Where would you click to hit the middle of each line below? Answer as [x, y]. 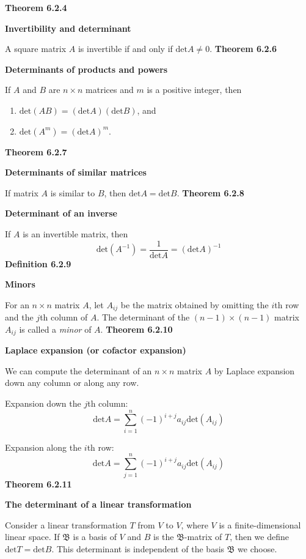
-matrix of [203, 537]
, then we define [259, 537]
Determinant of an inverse [61, 213]
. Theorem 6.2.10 [137, 329]
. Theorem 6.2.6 [243, 49]
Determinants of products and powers [86, 69]
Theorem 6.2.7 [36, 151]
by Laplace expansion [254, 370]
